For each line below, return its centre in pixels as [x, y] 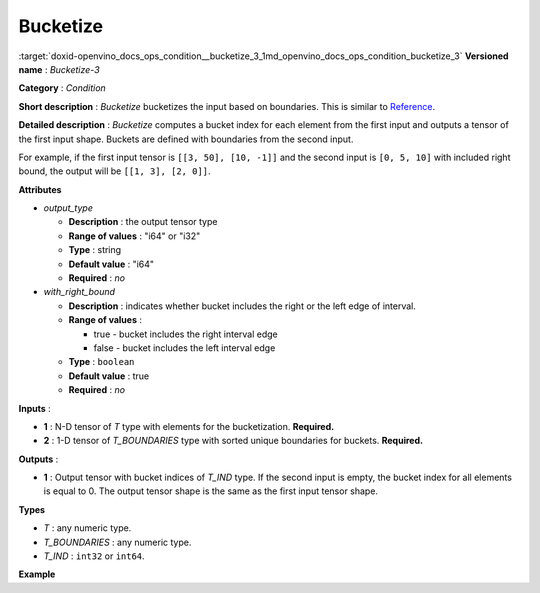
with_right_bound [79, 292]
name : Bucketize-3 [59, 69]
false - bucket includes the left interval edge [184, 347]
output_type [68, 208]
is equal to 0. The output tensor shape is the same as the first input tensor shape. [211, 491]
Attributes [40, 189]
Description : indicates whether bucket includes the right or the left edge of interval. [242, 306]
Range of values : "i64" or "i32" [134, 236]
